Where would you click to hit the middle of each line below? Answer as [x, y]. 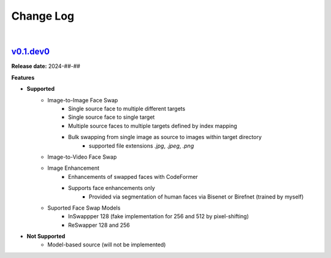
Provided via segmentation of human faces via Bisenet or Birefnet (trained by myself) [196, 197]
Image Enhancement [74, 168]
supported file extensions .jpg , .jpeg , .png [142, 146]
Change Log [43, 16]
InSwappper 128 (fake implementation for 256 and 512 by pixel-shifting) [159, 216]
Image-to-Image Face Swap [83, 100]
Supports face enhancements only [112, 188]
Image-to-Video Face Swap [82, 157]
